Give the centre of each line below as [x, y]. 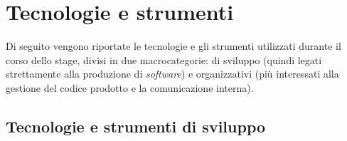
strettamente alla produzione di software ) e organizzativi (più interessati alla [172, 74]
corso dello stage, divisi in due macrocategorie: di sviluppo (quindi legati [164, 59]
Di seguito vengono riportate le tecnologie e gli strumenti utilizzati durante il [173, 46]
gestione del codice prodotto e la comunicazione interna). [130, 87]
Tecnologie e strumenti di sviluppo [136, 126]
